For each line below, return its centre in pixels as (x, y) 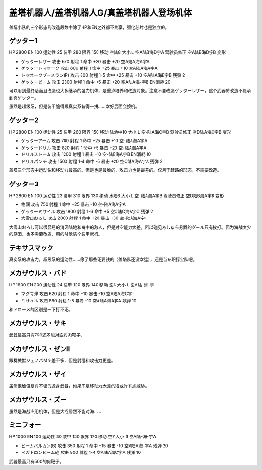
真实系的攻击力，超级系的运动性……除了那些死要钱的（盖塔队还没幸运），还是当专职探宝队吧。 (103, 259)
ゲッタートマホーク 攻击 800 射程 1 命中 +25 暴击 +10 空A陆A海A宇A (89, 68)
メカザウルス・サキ (38, 323)
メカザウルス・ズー (38, 400)
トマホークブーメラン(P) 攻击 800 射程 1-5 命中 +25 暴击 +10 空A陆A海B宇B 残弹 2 (103, 75)
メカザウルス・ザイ (38, 374)
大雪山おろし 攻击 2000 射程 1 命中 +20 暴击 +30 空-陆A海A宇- (84, 218)
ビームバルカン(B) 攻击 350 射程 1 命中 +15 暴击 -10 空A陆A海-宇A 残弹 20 (95, 445)
